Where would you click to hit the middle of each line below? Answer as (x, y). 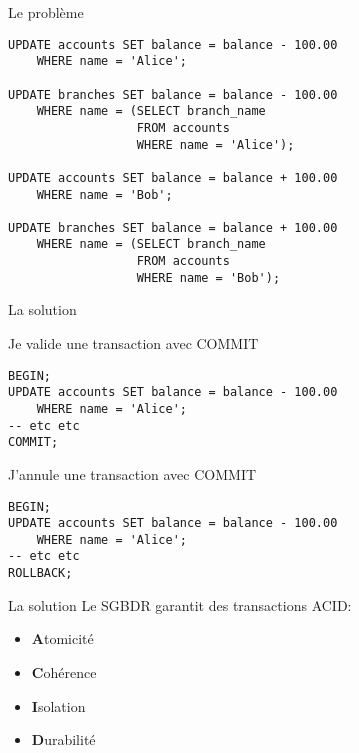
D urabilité (63, 739)
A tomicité (62, 638)
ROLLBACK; (40, 573)
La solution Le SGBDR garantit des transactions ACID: (180, 604)
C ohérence (64, 671)
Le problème (46, 12)
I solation (58, 705)
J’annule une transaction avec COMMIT (132, 473)
